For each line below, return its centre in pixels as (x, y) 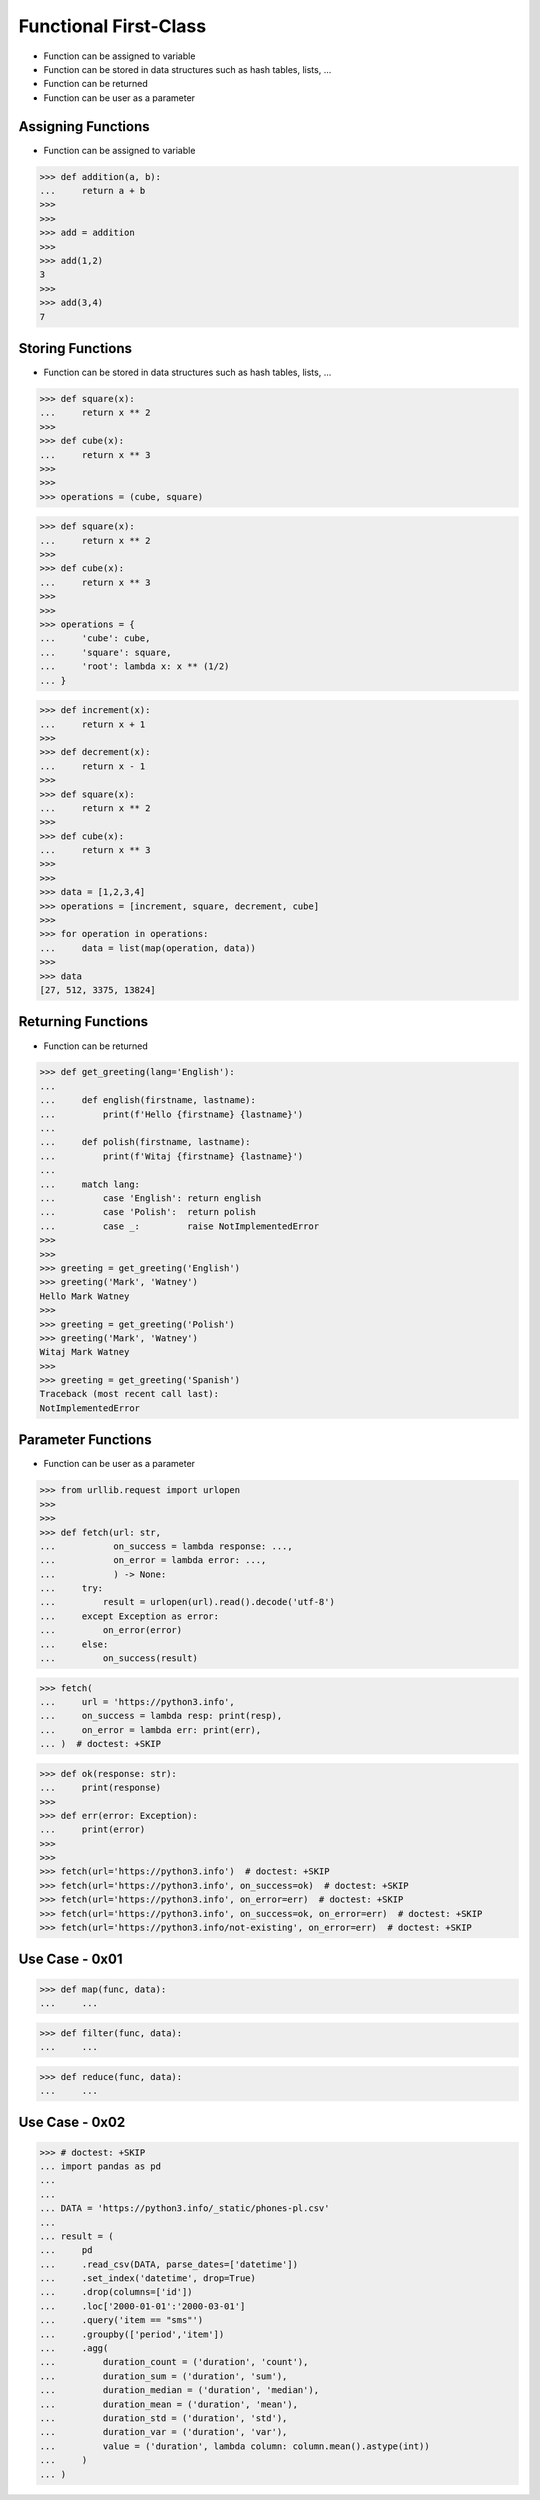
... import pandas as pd (100, 2166)
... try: (71, 1588)
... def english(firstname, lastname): (148, 1100)
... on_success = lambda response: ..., (166, 1546)
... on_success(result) (119, 1658)
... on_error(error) (111, 1630)
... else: (74, 1644)
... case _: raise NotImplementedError (179, 1226)
